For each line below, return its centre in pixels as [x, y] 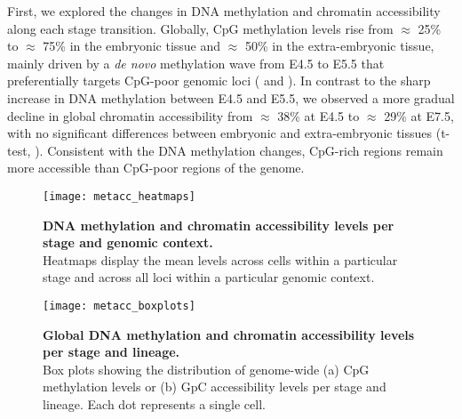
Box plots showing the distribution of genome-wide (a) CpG [206, 369]
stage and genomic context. [128, 242]
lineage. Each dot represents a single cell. [154, 404]
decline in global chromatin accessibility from [130, 115]
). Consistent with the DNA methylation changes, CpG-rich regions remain [239, 150]
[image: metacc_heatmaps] [119, 196]
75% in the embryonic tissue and [132, 46]
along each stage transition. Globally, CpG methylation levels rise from [200, 28]
